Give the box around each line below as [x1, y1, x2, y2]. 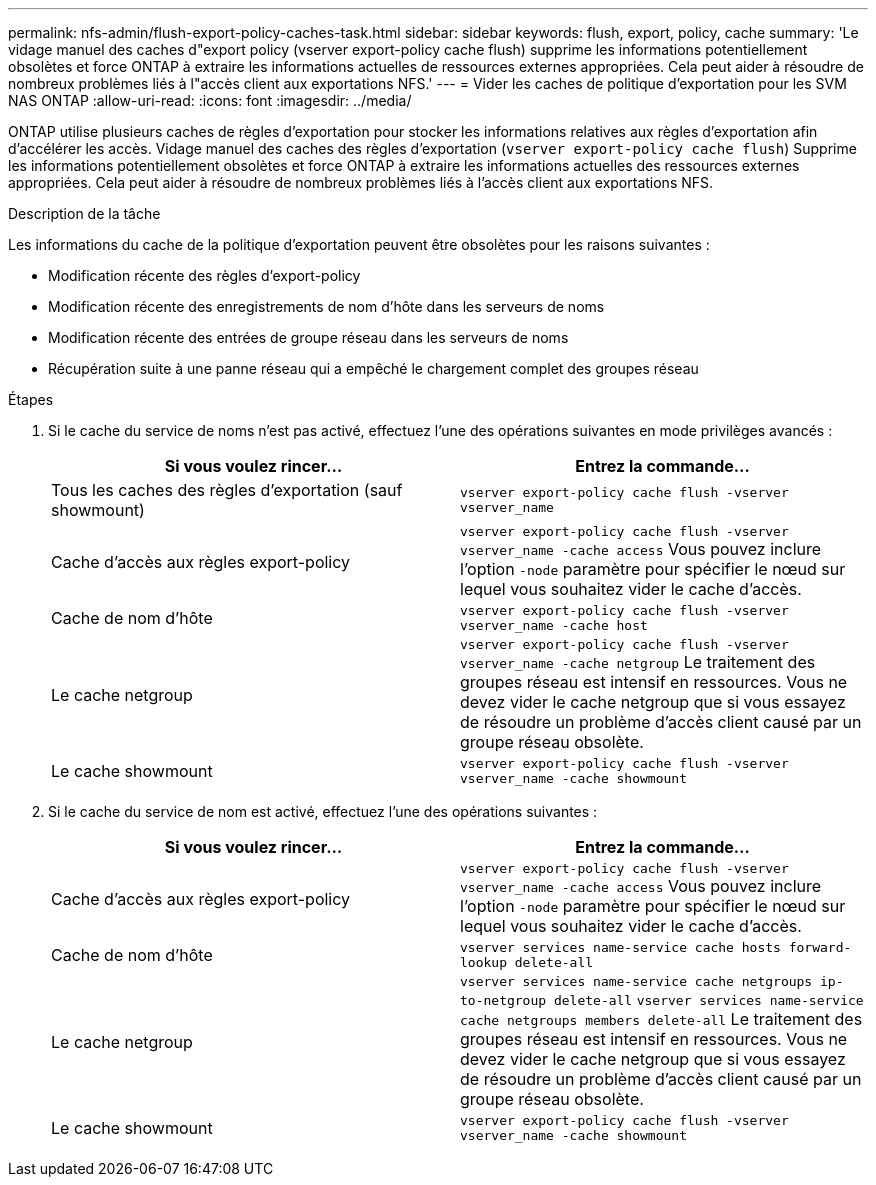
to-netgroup [460, 993, 547, 1008]
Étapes [8, 391, 54, 408]
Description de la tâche [8, 205, 161, 222]
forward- [788, 940, 852, 955]
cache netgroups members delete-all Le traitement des [460, 1009, 863, 1029]
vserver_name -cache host [460, 618, 648, 633]
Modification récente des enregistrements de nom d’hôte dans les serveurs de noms [48, 298, 605, 315]
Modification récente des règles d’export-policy [48, 267, 361, 284]
